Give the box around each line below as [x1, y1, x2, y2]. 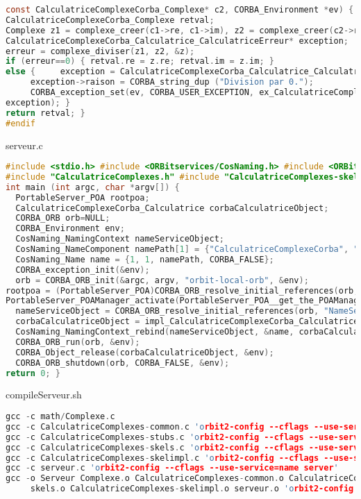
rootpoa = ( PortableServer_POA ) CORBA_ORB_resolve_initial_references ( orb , [6, 285, 359, 296]
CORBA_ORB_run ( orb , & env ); [15, 337, 140, 347]
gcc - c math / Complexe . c [6, 412, 115, 422]
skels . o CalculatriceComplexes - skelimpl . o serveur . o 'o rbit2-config [30, 484, 354, 494]
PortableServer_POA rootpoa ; [15, 192, 150, 203]
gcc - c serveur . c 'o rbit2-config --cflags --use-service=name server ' [6, 463, 339, 473]
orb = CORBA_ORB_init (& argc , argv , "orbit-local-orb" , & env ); [15, 275, 309, 285]
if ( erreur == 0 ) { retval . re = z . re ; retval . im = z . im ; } [6, 56, 274, 67]
